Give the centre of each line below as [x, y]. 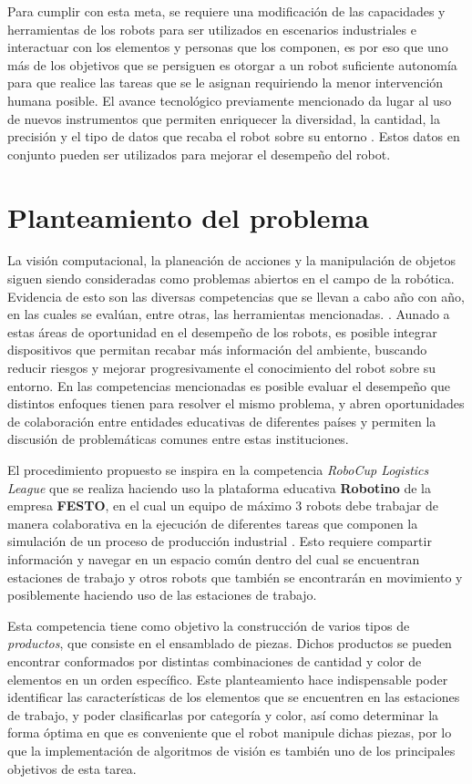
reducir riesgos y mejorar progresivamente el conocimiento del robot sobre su [222, 368]
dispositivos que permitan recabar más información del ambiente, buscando [217, 350]
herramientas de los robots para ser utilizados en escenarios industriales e [212, 29]
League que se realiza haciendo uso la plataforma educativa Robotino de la [220, 487]
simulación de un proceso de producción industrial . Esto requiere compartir [220, 541]
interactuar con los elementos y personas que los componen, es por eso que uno [228, 47]
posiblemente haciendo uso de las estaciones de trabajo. [162, 595]
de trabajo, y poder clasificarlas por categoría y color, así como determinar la [223, 714]
